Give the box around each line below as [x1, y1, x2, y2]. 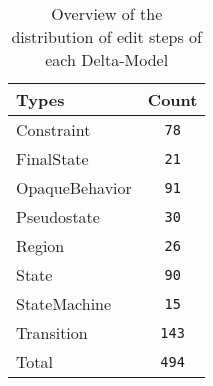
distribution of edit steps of [11, 25, 202, 48]
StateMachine [16, 292, 112, 315]
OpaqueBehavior [16, 176, 132, 199]
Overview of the [51, 2, 163, 25]
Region [16, 234, 65, 257]
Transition [16, 321, 88, 344]
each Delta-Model [45, 48, 169, 71]
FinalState [16, 147, 89, 170]
